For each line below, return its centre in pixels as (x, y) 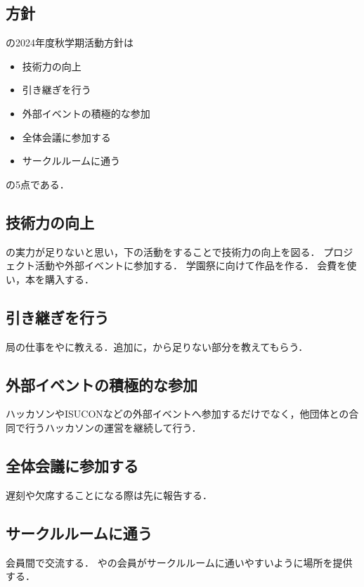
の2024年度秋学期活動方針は (70, 43)
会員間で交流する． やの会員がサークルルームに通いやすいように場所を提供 (179, 562)
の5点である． (38, 184)
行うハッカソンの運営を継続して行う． (113, 427)
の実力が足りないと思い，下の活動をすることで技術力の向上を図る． (163, 251)
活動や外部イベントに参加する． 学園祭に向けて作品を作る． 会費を (191, 265)
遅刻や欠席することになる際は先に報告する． (109, 495)
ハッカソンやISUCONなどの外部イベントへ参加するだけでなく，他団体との (177, 414)
